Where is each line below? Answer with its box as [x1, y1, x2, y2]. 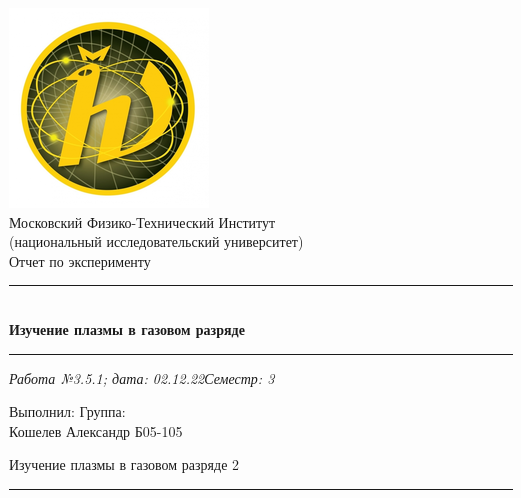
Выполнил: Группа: [9, 401, 126, 422]
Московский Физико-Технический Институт [9, 211, 276, 232]
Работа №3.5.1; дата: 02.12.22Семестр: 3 [9, 367, 275, 388]
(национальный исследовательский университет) [9, 231, 304, 252]
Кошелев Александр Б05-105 [9, 420, 183, 441]
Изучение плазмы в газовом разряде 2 [9, 454, 240, 475]
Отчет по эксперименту [9, 250, 151, 271]
